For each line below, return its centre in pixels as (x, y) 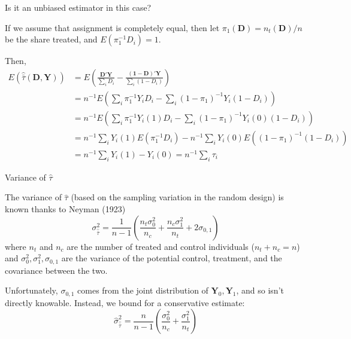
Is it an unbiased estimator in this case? (78, 7)
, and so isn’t (260, 290)
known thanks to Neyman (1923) (65, 209)
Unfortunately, (31, 290)
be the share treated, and (51, 39)
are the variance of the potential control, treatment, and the (172, 258)
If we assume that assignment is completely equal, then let (112, 27)
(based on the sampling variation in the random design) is (177, 197)
